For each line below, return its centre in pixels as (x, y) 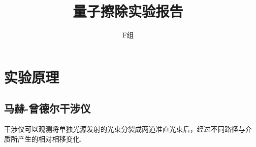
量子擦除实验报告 (128, 11)
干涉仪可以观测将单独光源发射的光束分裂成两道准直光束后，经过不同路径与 (125, 129)
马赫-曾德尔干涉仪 (48, 108)
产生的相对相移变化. (49, 138)
